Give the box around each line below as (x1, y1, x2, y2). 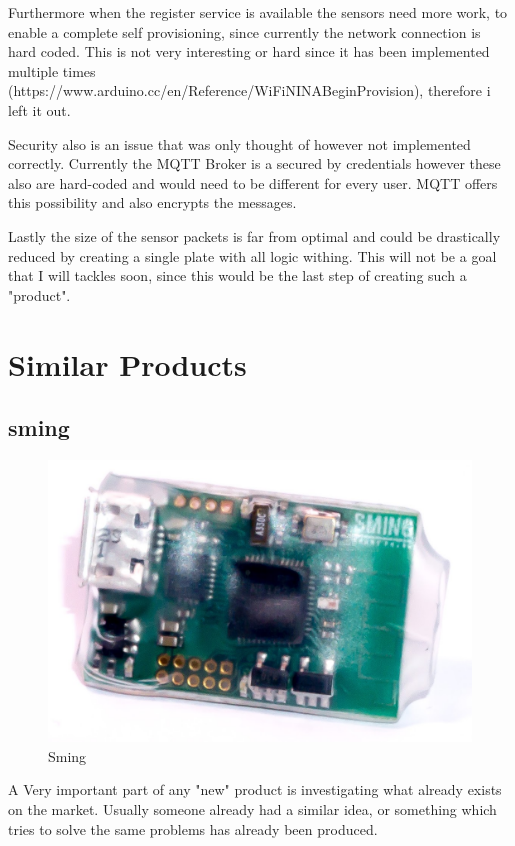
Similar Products (8, 343, 247, 384)
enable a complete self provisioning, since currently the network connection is (8, 21, 481, 42)
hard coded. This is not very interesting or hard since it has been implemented (8, 41, 490, 62)
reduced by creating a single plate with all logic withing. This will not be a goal (8, 245, 497, 266)
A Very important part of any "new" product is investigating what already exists (8, 779, 502, 800)
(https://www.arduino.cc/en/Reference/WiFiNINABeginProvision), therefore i (8, 80, 491, 101)
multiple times (8, 60, 96, 81)
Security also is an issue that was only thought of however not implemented (8, 133, 471, 154)
